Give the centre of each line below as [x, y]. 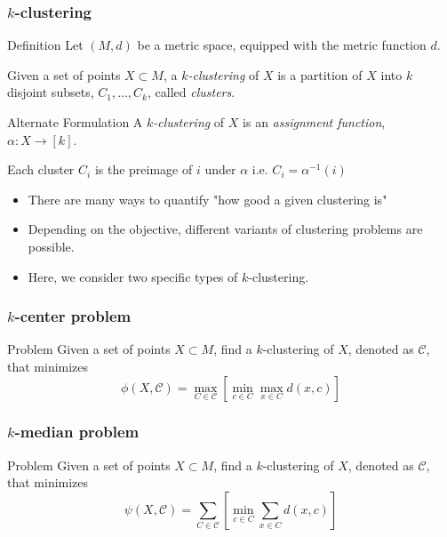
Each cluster [41, 169]
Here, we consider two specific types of [133, 276]
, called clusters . [192, 92]
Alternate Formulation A [75, 122]
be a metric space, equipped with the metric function [282, 45]
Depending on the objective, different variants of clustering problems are [225, 229]
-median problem [77, 432]
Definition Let [45, 45]
